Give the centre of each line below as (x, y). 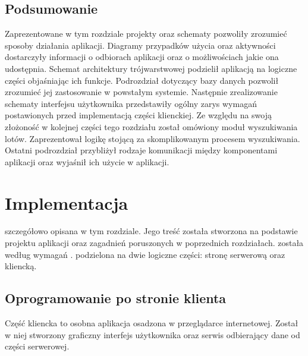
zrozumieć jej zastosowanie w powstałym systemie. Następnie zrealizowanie (141, 92)
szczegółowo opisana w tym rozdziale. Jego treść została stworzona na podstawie (151, 231)
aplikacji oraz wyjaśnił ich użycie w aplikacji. (87, 161)
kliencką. (21, 266)
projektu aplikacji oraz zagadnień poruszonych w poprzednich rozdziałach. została (154, 243)
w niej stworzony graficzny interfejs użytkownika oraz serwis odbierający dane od (153, 334)
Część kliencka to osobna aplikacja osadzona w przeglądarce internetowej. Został (152, 323)
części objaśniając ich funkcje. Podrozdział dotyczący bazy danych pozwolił (142, 80)
